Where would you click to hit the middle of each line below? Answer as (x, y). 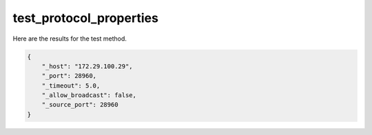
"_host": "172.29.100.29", (87, 66)
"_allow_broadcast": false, (89, 95)
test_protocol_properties (85, 18)
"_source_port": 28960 (80, 105)
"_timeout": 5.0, (71, 85)
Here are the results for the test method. (70, 39)
